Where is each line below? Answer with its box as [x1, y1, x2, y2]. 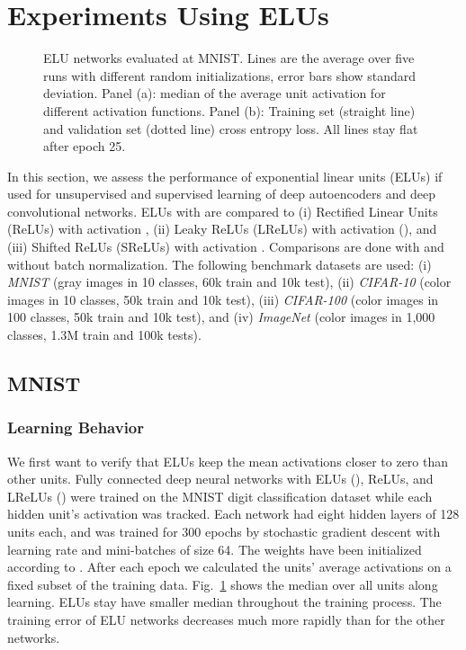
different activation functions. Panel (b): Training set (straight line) [43, 101, 416, 120]
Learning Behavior [7, 416, 145, 439]
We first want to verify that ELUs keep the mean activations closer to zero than [7, 451, 449, 470]
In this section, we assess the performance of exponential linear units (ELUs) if [7, 166, 443, 185]
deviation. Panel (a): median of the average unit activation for [43, 84, 386, 102]
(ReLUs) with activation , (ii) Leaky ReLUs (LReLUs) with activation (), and [7, 219, 437, 238]
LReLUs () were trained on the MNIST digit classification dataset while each [7, 486, 433, 505]
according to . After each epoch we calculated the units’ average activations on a [7, 557, 452, 576]
